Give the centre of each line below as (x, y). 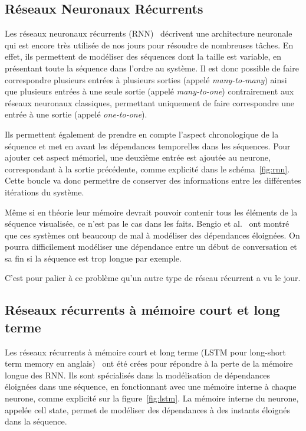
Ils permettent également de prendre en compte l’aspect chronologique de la (142, 134)
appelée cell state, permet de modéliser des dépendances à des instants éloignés (148, 409)
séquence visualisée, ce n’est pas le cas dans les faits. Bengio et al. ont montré (147, 223)
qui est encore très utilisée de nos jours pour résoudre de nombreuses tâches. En (149, 45)
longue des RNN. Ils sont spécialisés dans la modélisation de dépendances (138, 375)
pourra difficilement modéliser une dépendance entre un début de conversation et (151, 246)
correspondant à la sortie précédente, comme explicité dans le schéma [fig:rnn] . (147, 169)
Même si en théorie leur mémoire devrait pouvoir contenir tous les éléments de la (151, 212)
